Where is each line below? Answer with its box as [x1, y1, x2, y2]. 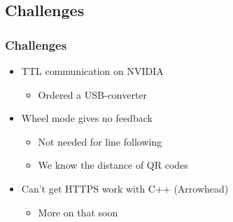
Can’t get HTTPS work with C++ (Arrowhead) [21, 181, 229, 195]
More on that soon [38, 204, 118, 219]
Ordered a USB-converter [38, 87, 148, 102]
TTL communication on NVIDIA [21, 64, 164, 78]
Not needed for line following [38, 134, 162, 148]
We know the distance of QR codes [38, 158, 188, 172]
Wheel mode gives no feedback [21, 111, 153, 125]
